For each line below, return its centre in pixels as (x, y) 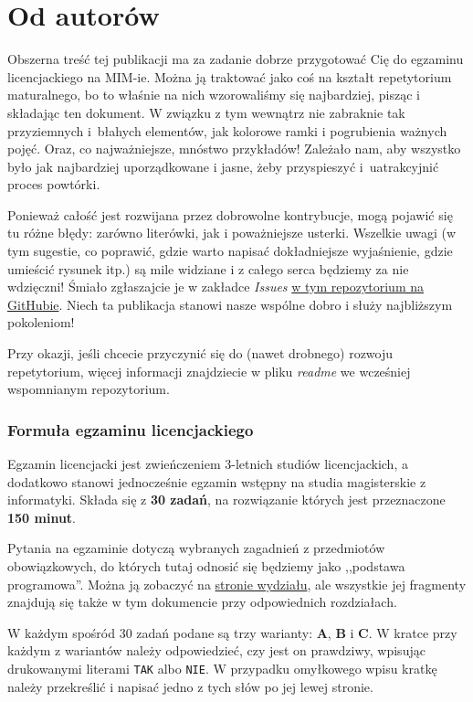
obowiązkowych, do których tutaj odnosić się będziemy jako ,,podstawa (206, 566)
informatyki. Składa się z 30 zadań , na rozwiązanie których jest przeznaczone (226, 500)
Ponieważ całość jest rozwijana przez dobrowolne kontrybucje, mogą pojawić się (230, 214)
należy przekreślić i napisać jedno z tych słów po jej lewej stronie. (190, 686)
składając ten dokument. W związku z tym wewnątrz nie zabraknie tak (206, 112)
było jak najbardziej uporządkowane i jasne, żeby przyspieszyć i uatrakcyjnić (223, 166)
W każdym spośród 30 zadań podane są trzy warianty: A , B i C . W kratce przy (232, 632)
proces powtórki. (54, 184)
